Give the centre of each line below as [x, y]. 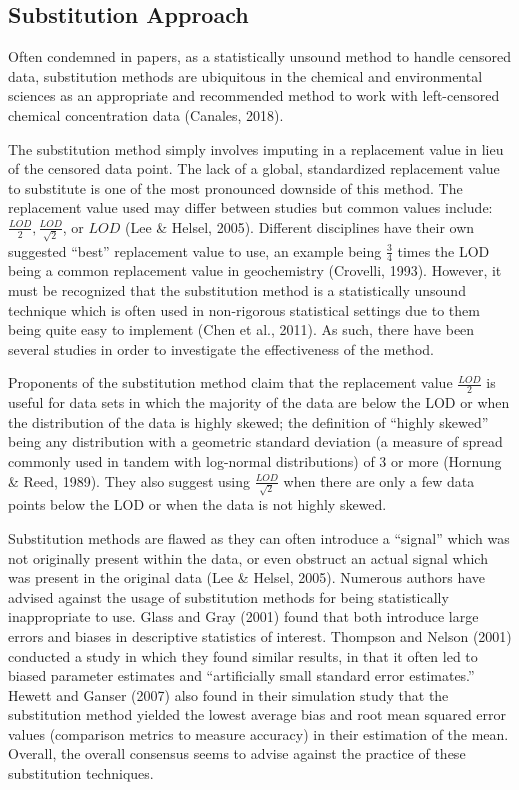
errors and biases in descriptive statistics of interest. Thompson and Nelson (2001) [260, 635]
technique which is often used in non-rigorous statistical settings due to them [244, 309]
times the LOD [443, 250]
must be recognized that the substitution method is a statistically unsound [237, 290]
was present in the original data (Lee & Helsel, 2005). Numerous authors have [247, 577]
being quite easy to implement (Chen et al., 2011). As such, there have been [241, 329]
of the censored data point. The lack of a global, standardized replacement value [254, 168]
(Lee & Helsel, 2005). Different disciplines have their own [300, 226]
